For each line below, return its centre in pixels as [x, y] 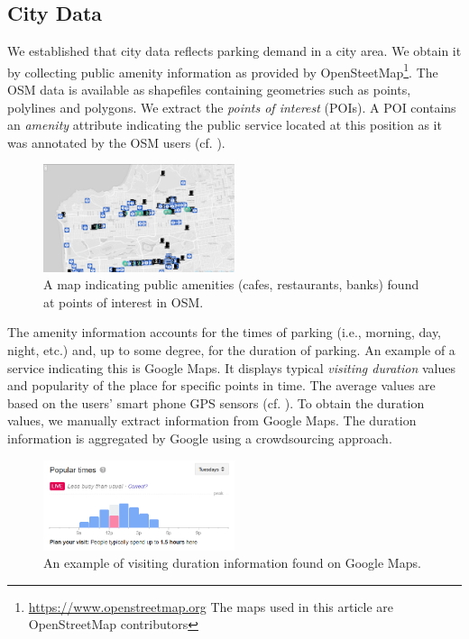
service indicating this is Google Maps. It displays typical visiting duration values [231, 367]
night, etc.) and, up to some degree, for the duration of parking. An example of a [231, 350]
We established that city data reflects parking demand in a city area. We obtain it [234, 51]
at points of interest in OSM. [124, 301]
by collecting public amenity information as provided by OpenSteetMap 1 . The [223, 70]
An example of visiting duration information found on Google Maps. [232, 563]
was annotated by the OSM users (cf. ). [116, 142]
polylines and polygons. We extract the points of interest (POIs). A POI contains [232, 107]
